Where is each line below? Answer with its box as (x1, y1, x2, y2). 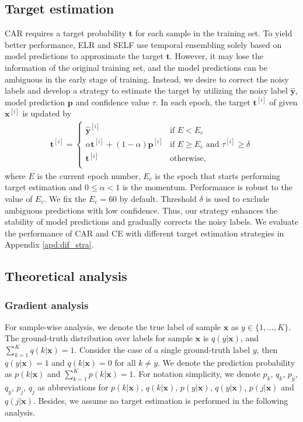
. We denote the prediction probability (158, 356, 295, 368)
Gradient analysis (5, 297, 89, 312)
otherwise (169, 155, 204, 163)
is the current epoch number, (37, 169, 141, 181)
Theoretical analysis (5, 267, 127, 285)
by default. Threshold (119, 192, 197, 204)
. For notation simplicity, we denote (133, 368, 260, 380)
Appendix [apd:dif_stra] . (5, 238, 94, 251)
